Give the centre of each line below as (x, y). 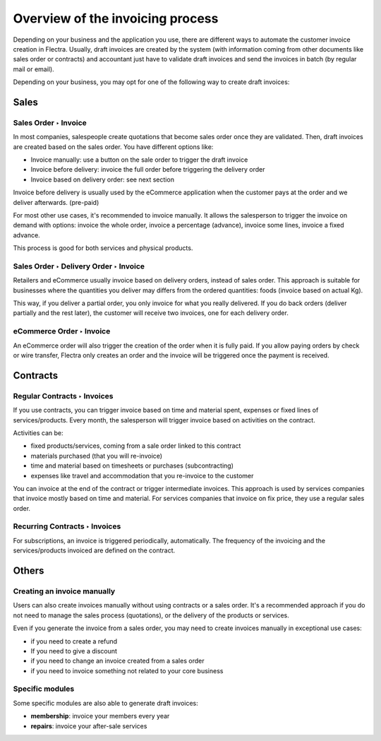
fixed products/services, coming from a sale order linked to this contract (136, 446)
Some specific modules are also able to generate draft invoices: (106, 703)
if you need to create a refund (74, 641)
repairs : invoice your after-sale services (89, 726)
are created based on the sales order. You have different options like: (113, 147)
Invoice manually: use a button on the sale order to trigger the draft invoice (139, 160)
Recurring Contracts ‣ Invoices (67, 526)
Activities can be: (38, 433)
